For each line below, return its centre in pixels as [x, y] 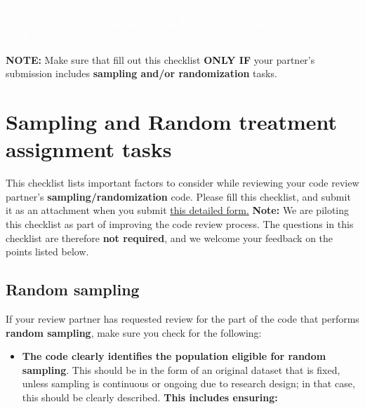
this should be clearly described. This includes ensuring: [150, 397]
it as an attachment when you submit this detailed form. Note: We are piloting [178, 210]
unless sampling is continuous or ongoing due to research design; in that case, [188, 383]
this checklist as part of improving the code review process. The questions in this [180, 224]
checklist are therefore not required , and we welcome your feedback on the [170, 237]
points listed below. [47, 252]
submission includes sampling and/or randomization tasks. [141, 73]
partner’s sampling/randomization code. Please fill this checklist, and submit [178, 196]
